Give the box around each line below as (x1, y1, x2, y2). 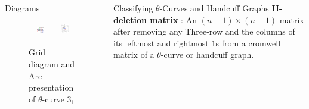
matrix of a (113, 48, 154, 61)
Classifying (113, 2, 153, 14)
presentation (29, 81, 74, 94)
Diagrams (5, 2, 40, 14)
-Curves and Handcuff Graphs (159, 2, 269, 14)
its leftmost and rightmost (113, 36, 209, 49)
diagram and (29, 58, 75, 70)
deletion (113, 13, 147, 26)
